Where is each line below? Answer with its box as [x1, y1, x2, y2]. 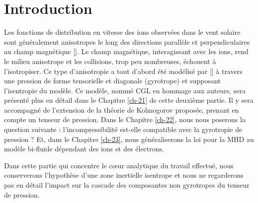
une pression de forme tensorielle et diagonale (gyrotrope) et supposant [4, 75, 221, 86]
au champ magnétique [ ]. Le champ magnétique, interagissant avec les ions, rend [4, 46, 249, 57]
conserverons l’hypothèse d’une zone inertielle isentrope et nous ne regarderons [4, 170, 244, 180]
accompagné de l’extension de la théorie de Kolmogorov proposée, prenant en [4, 104, 239, 115]
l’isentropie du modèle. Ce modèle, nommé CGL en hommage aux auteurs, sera [4, 85, 246, 95]
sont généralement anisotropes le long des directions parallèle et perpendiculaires [4, 36, 250, 47]
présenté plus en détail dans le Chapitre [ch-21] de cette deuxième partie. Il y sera [4, 95, 254, 105]
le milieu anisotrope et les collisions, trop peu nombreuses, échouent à [4, 56, 216, 66]
